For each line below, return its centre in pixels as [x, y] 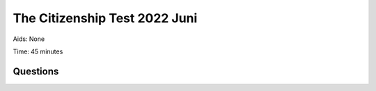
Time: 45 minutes [38, 51]
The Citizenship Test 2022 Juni [105, 18]
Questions [36, 71]
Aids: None [29, 39]
